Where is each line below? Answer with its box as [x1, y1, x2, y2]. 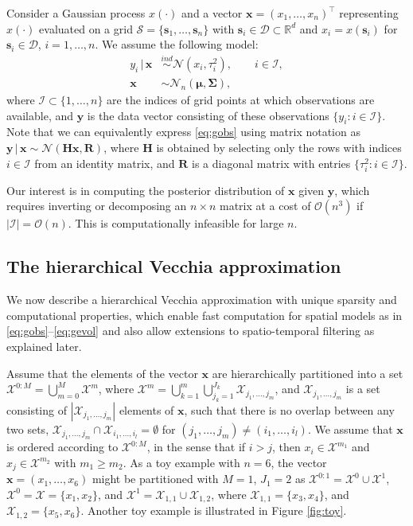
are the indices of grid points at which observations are [107, 92, 375, 108]
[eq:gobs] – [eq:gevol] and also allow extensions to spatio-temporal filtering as [6, 322, 375, 339]
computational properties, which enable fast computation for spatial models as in [6, 306, 403, 323]
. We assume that [307, 420, 393, 437]
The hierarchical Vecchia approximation [6, 254, 341, 279]
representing [339, 5, 399, 21]
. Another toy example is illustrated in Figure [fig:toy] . [80, 502, 347, 519]
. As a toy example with [123, 454, 240, 470]
